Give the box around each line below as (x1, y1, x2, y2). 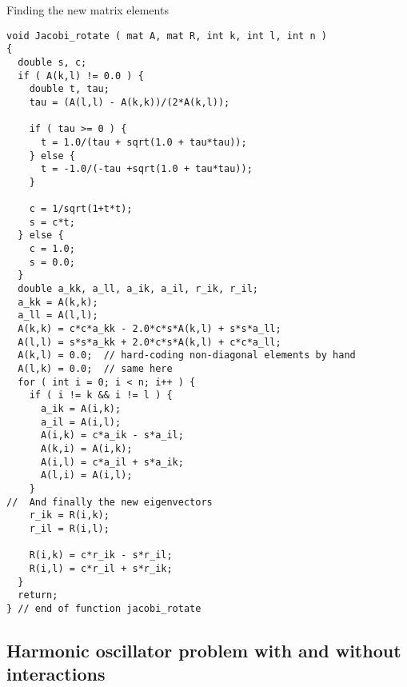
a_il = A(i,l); (40, 416, 122, 428)
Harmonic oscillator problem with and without (6, 637, 401, 662)
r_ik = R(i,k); (29, 509, 110, 521)
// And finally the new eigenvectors (6, 496, 213, 508)
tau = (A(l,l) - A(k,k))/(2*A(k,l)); (29, 96, 230, 108)
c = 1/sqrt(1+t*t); (29, 203, 133, 215)
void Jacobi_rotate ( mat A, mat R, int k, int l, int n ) (6, 30, 327, 42)
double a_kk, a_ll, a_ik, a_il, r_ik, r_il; (18, 283, 258, 295)
